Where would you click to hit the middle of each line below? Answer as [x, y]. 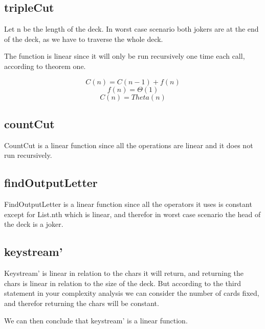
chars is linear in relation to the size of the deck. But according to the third [123, 283]
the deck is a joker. [34, 224]
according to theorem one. [45, 66]
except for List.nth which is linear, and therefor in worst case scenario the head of [132, 214]
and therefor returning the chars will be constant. [82, 303]
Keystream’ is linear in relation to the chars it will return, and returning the [124, 273]
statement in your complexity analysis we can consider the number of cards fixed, [132, 293]
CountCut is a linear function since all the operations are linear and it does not [129, 145]
